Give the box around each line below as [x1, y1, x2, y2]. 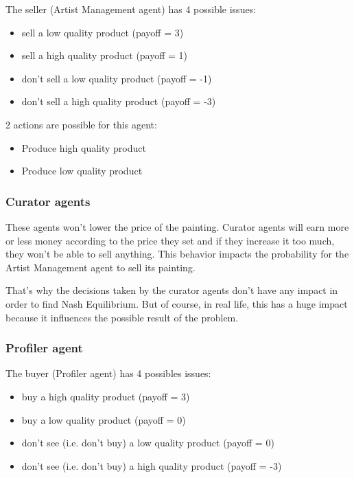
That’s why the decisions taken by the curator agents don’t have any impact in [5, 283, 338, 297]
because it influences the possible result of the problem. [5, 310, 239, 324]
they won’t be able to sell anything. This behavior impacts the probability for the [5, 247, 349, 261]
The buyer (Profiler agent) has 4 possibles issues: [5, 366, 211, 380]
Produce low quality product [21, 163, 143, 178]
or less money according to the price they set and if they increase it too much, [5, 233, 335, 247]
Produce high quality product [21, 140, 146, 155]
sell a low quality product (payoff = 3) [21, 25, 184, 39]
